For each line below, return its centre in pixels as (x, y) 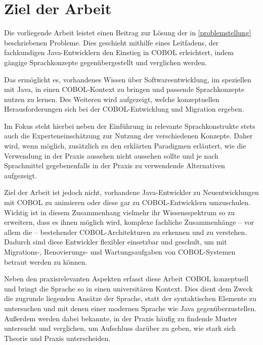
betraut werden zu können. (46, 261)
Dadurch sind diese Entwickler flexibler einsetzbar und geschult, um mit (116, 242)
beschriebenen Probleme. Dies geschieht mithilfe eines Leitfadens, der (112, 42)
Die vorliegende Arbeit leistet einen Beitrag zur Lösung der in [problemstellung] (128, 33)
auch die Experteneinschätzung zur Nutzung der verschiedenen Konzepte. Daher (128, 136)
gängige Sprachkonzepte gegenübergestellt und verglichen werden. (106, 62)
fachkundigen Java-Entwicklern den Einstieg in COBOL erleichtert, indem (119, 52)
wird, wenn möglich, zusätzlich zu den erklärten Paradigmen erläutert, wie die (125, 146)
